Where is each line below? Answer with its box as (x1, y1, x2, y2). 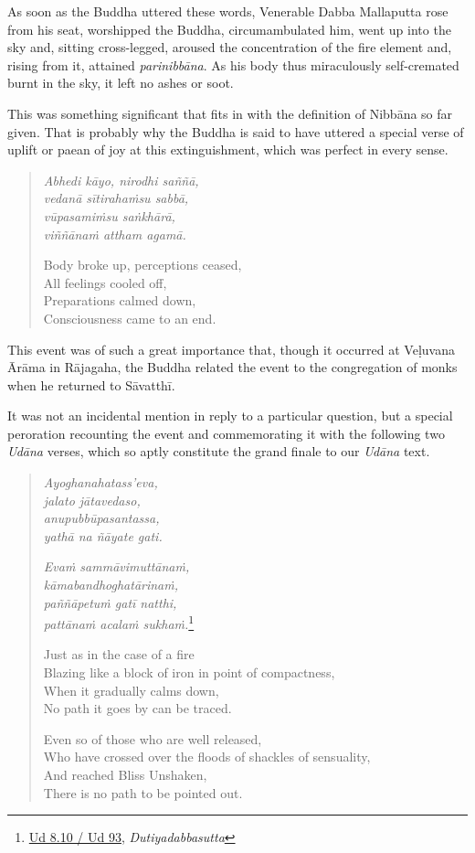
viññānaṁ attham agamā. (43, 224, 186, 243)
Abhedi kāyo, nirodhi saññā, (43, 170, 199, 189)
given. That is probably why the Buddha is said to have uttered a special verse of (7, 122, 464, 141)
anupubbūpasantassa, (43, 508, 160, 528)
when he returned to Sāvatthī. (7, 375, 175, 394)
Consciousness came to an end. (43, 308, 216, 327)
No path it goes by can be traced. (43, 698, 232, 718)
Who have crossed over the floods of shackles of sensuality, (43, 747, 371, 766)
